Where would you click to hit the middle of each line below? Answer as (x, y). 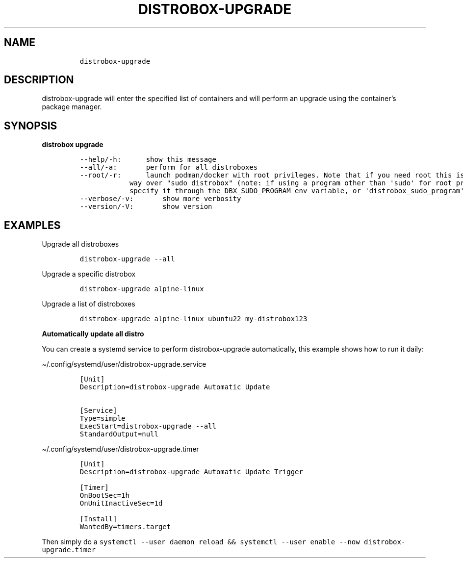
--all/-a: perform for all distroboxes (169, 167)
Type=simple (103, 419)
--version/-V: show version (146, 207)
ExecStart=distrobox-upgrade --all (148, 426)
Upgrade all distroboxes (80, 244)
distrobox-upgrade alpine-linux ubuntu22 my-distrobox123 (193, 319)
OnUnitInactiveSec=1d (121, 503)
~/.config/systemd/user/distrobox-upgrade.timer (120, 449)
